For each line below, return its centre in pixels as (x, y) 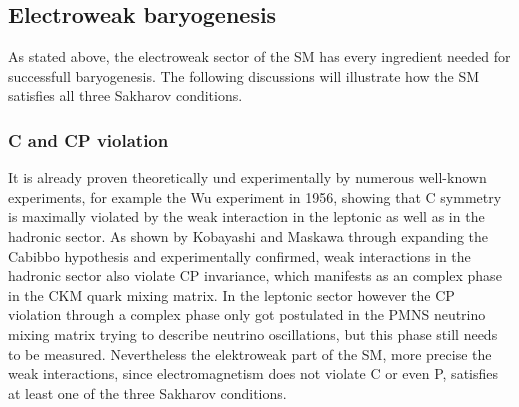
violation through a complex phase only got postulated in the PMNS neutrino (247, 314)
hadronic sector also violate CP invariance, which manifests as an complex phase (255, 275)
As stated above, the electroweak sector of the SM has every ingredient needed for (259, 56)
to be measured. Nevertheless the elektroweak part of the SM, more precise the (250, 353)
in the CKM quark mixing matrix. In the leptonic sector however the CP (231, 294)
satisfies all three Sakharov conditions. (125, 95)
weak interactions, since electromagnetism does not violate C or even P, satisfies (253, 373)
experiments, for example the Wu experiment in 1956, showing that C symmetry (255, 196)
